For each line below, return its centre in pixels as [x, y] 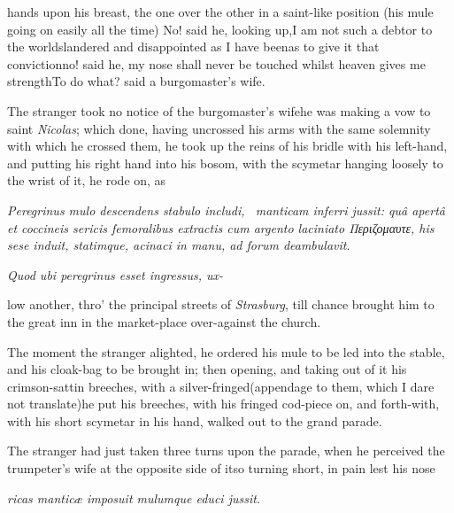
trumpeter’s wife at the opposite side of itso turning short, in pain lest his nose [221, 468]
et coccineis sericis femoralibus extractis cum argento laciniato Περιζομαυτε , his [221, 227]
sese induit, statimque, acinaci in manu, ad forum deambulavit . [179, 245]
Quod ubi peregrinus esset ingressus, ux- [115, 274]
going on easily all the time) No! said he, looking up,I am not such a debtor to [220, 29]
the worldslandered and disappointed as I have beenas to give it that [193, 47]
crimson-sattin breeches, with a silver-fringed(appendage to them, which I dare [221, 386]
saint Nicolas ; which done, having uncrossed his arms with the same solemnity [219, 128]
